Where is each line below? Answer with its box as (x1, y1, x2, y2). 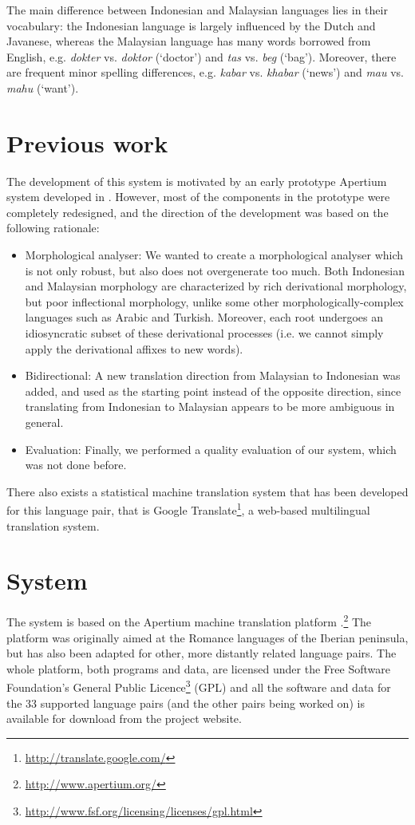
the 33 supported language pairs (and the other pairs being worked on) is (6, 694, 365, 711)
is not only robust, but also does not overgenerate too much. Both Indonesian (25, 262, 405, 278)
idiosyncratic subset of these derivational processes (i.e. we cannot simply (25, 325, 384, 341)
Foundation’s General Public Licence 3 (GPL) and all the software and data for (6, 677, 391, 696)
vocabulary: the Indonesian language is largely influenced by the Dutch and (6, 17, 376, 34)
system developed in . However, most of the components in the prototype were (6, 188, 390, 205)
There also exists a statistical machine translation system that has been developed (6, 483, 409, 499)
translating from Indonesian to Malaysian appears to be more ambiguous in (25, 398, 395, 415)
